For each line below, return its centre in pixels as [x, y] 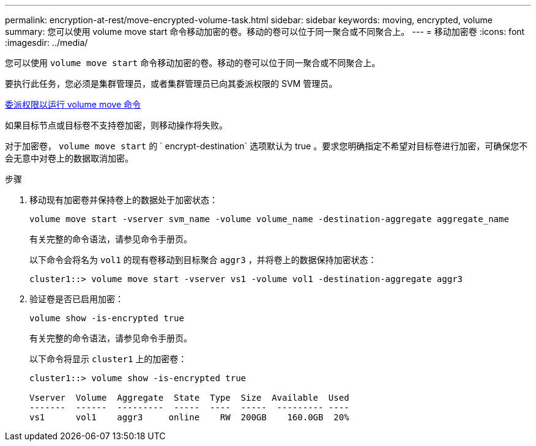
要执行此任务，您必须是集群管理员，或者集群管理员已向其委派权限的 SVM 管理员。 [171, 84]
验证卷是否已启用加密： [76, 299]
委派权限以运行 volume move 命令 [73, 104]
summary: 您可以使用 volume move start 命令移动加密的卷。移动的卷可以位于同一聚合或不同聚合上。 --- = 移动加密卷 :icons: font [265, 32]
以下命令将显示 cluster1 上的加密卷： [108, 359]
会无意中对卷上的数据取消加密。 [69, 158]
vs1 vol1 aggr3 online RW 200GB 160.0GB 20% [189, 417]
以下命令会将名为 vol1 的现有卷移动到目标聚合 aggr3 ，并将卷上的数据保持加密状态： [203, 260]
